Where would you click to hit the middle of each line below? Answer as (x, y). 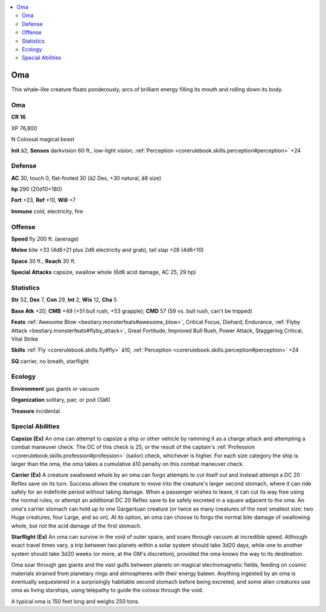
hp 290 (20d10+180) (37, 189)
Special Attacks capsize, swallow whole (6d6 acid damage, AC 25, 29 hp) (104, 272)
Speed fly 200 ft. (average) (45, 239)
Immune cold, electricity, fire (47, 211)
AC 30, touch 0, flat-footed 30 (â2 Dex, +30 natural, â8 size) (86, 178)
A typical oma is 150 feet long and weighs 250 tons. (75, 601)
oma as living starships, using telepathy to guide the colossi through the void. (107, 590)
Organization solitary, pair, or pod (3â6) (61, 400)
